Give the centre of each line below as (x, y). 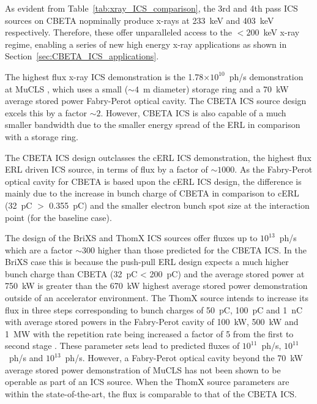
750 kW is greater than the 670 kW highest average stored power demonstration (156, 286)
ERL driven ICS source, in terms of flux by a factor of (106, 169)
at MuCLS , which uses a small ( (67, 88)
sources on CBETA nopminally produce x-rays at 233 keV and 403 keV (140, 20)
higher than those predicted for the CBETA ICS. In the (202, 249)
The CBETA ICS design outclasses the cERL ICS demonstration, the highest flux (158, 157)
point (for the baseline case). (58, 217)
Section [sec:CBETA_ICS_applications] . (82, 56)
